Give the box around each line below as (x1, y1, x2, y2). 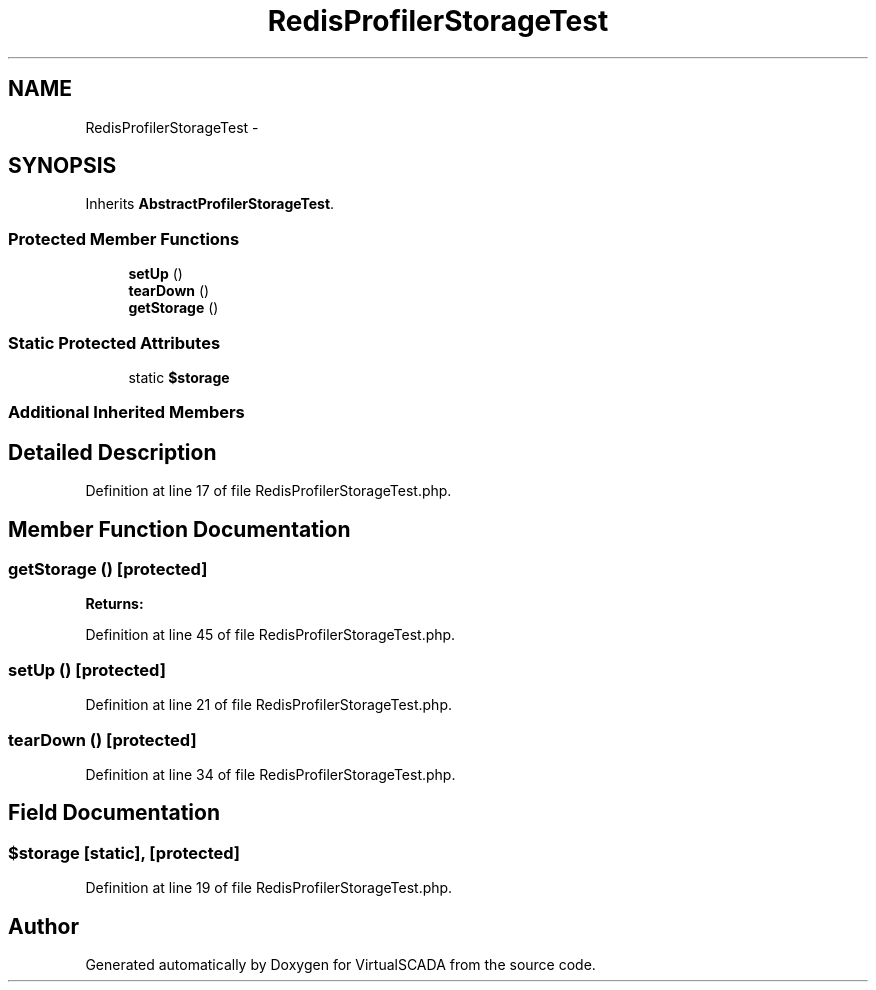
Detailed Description (8, 439, 217, 465)
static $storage (128, 368, 230, 386)
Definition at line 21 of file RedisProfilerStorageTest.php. (85, 696, 453, 714)
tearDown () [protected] (8, 729, 197, 750)
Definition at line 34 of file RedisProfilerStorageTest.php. (85, 765, 456, 783)
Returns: (85, 595, 144, 613)
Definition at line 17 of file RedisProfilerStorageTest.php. (85, 482, 452, 500)
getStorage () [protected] (8, 559, 208, 579)
